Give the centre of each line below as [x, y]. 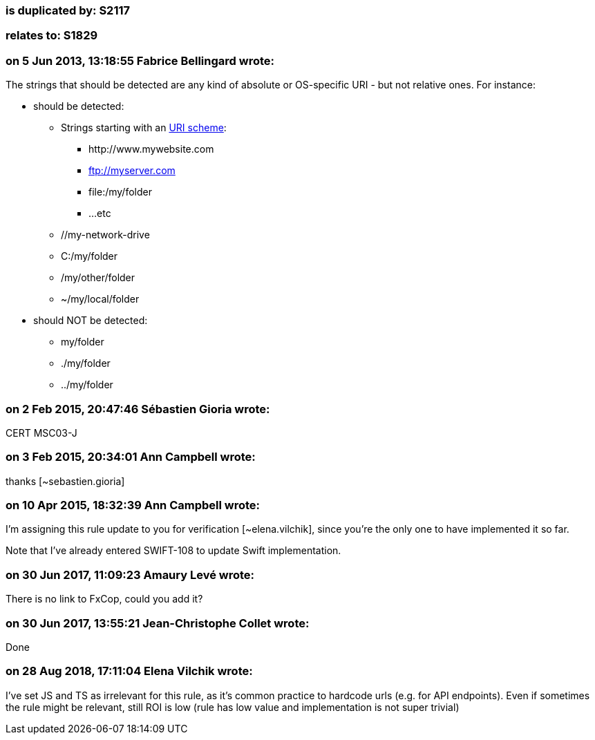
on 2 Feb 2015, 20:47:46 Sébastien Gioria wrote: [138, 409]
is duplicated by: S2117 [68, 10]
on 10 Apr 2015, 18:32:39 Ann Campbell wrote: [133, 505]
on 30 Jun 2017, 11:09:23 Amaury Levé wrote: [130, 575]
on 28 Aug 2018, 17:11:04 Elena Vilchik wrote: [129, 671]
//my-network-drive [105, 235]
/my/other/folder [98, 278]
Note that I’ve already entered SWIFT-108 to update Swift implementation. [173, 551]
